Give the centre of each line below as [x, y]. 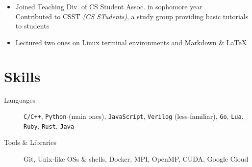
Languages [20, 99]
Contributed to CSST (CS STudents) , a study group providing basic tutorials [132, 16]
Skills [22, 76]
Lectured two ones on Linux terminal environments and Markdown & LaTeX [131, 42]
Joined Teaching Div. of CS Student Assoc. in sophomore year [109, 6]
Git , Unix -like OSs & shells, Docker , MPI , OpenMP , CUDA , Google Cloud [136, 159]
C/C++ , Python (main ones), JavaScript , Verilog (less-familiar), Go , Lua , [134, 116]
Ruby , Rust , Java [49, 125]
